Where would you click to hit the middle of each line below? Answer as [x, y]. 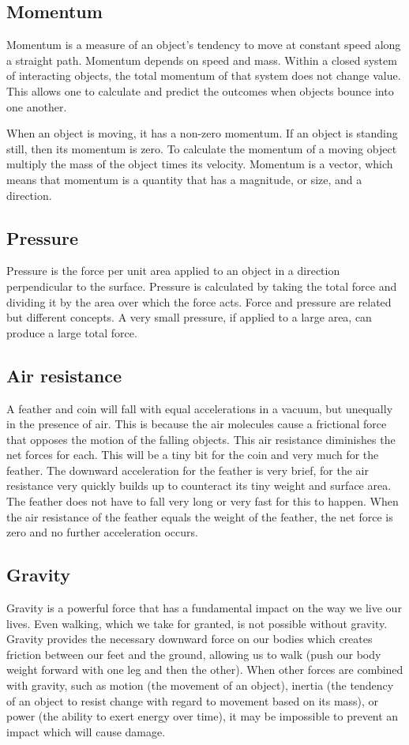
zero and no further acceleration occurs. [102, 532]
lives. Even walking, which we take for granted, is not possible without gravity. [197, 623]
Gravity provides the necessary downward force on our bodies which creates [189, 639]
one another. [37, 106]
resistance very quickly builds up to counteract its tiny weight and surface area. [199, 485]
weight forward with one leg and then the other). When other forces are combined [205, 670]
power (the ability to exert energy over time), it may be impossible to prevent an [203, 716]
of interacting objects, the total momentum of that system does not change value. [204, 75]
